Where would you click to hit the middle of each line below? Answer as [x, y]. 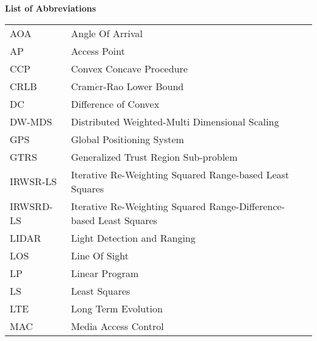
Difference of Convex [115, 104]
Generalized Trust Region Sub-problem [154, 156]
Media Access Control [117, 326]
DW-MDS [31, 121]
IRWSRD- [31, 206]
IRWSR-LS [34, 181]
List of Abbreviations [51, 8]
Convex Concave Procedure [129, 68]
